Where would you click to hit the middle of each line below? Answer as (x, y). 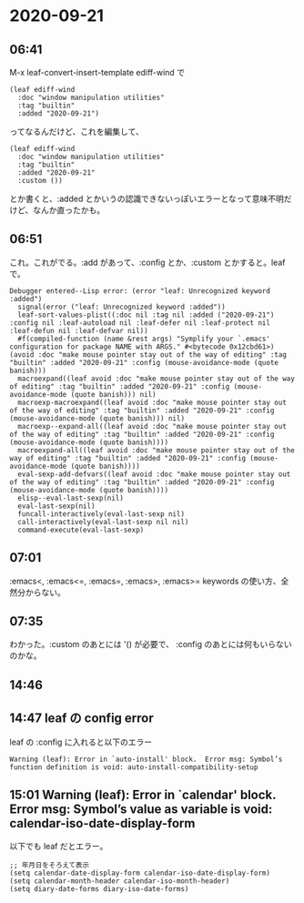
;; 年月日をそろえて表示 (49, 866)
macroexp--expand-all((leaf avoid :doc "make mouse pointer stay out (152, 426)
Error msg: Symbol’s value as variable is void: (141, 810)
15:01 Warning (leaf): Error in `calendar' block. (143, 795)
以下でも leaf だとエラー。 (59, 847)
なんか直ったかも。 (69, 210)
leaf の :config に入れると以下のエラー (81, 742)
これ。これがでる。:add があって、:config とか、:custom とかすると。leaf (147, 262)
